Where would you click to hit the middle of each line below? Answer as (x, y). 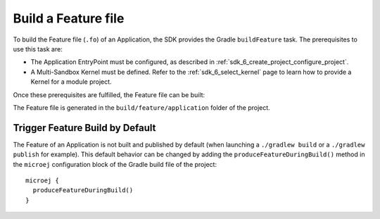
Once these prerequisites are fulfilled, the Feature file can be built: (109, 94)
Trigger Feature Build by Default (84, 128)
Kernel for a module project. (71, 82)
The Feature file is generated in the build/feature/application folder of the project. (141, 107)
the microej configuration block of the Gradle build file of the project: (115, 164)
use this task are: (38, 49)
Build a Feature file (69, 18)
